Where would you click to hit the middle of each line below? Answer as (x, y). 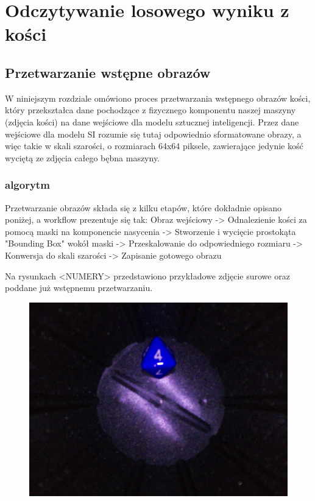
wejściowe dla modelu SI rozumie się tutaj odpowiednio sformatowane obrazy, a (153, 134)
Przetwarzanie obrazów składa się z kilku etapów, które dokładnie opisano (143, 207)
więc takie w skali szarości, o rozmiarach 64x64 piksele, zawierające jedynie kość (154, 146)
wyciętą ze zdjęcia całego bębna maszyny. (83, 157)
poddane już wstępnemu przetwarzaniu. (79, 288)
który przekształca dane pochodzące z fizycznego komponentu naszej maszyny (150, 110)
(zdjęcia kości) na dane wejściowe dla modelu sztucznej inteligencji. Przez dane (152, 121)
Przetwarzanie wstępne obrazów (108, 72)
